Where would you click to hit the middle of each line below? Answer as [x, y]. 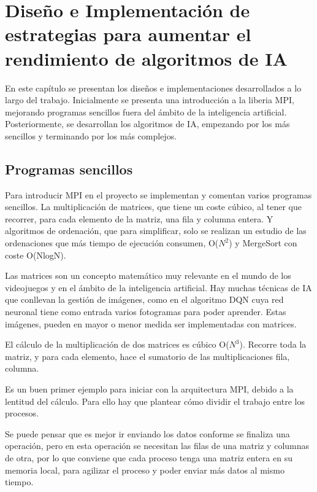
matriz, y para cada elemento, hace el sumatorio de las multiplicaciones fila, [147, 356]
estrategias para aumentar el [128, 34]
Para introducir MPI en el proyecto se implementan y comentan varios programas [158, 194]
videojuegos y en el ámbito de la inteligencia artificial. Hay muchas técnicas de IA [158, 287]
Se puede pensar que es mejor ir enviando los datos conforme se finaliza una [147, 433]
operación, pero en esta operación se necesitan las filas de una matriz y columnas [157, 446]
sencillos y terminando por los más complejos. [91, 135]
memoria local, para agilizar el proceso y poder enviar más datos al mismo [145, 470]
